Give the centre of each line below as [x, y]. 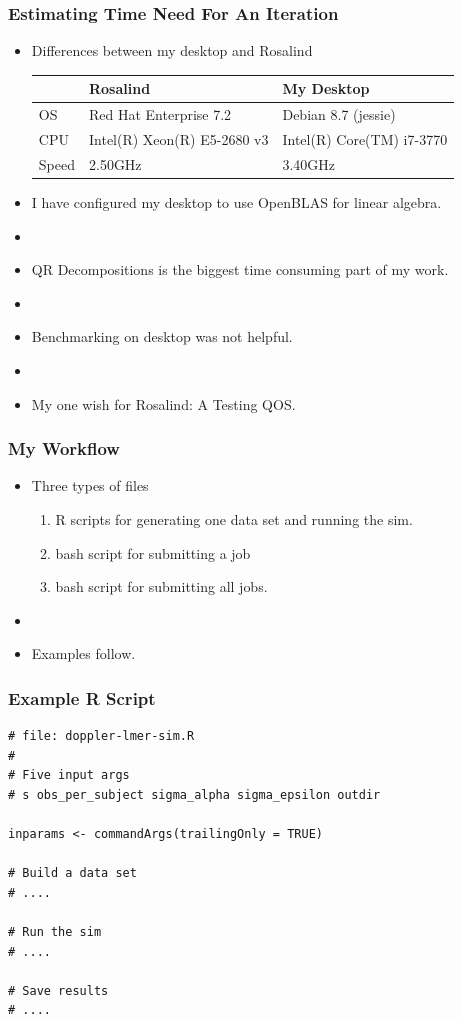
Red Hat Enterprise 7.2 [160, 114]
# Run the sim [55, 932]
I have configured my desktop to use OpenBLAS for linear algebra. [236, 201]
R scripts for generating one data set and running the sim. [234, 518]
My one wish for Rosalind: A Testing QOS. [163, 403]
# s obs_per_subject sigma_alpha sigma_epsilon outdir [194, 794]
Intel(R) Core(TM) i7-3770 [365, 139]
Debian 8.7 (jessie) [339, 114]
